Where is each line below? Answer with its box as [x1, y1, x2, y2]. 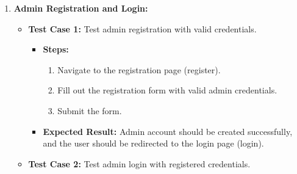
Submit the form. [57, 104, 122, 117]
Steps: [43, 43, 69, 56]
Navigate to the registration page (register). [57, 63, 221, 76]
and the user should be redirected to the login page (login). [43, 137, 264, 150]
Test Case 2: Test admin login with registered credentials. [28, 157, 251, 170]
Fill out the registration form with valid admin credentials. [57, 84, 277, 96]
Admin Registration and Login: [13, 2, 148, 14]
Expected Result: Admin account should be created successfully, [43, 125, 293, 137]
